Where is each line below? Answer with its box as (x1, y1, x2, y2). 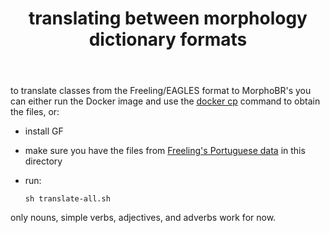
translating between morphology (28, 7, 308, 30)
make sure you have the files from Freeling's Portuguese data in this (24, 145, 306, 157)
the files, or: (10, 106, 60, 118)
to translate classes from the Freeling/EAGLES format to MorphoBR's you (10, 85, 312, 97)
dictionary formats (88, 28, 248, 51)
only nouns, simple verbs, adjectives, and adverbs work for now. (10, 212, 277, 224)
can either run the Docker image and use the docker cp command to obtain (10, 95, 321, 107)
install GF (24, 125, 64, 137)
